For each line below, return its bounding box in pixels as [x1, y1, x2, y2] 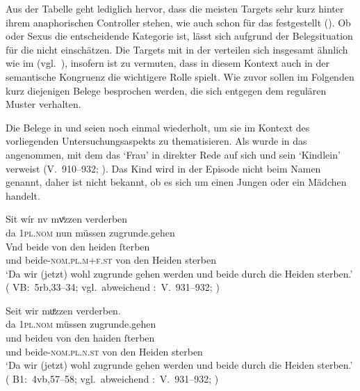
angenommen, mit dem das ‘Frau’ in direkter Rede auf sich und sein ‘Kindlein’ [6, 147, 341, 161]
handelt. [6, 188, 40, 202]
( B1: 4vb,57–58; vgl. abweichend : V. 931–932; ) [6, 371, 219, 385]
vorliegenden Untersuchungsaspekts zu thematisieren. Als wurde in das [6, 134, 307, 148]
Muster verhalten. [6, 97, 81, 111]
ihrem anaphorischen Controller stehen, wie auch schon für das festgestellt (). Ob [6, 15, 351, 29]
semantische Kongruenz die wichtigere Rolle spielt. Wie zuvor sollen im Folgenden [6, 69, 354, 83]
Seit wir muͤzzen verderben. [6, 303, 121, 317]
